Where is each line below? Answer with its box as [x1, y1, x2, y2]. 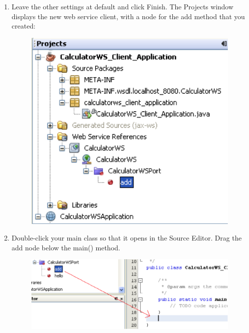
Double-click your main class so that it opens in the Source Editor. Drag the [11, 233, 242, 243]
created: [11, 21, 36, 31]
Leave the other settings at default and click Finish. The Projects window [11, 1, 234, 11]
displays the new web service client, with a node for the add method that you [11, 11, 245, 21]
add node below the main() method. [11, 242, 120, 252]
